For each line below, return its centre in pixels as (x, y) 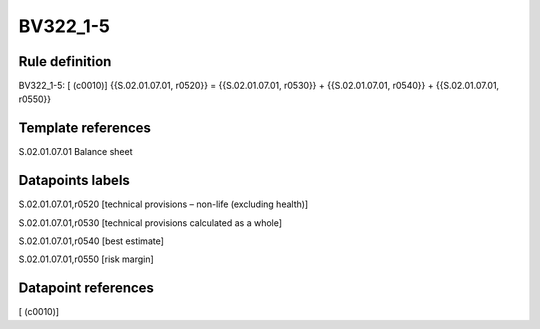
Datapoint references (86, 288)
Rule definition (65, 61)
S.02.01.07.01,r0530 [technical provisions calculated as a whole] (150, 222)
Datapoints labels (74, 180)
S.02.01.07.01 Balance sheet (75, 152)
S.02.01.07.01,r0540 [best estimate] (91, 241)
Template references (85, 128)
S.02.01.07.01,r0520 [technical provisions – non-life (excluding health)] (163, 204)
